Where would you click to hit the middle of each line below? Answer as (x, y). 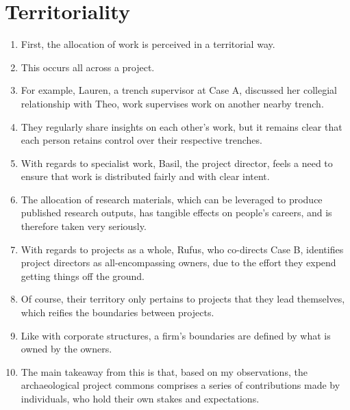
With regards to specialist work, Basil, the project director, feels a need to (177, 163)
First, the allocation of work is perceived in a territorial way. (148, 44)
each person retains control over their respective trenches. (141, 140)
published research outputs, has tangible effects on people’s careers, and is (176, 213)
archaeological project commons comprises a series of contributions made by (180, 385)
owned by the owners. (66, 349)
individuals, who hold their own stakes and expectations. (140, 398)
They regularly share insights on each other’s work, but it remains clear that (182, 126)
